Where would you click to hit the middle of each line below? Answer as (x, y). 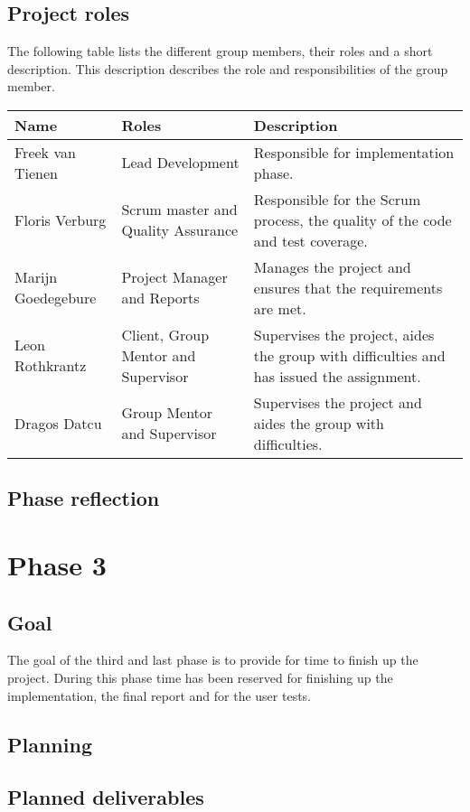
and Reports (160, 298)
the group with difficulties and (349, 355)
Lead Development (180, 163)
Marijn (36, 277)
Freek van (45, 152)
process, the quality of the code (352, 219)
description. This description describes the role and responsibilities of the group (228, 68)
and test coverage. (310, 240)
